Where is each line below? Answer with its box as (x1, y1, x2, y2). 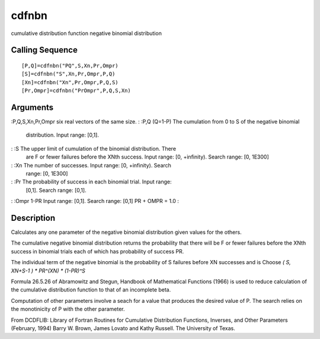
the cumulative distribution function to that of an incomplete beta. (11, 286, 171, 293)
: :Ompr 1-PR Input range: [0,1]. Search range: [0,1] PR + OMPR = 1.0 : (11, 198, 179, 205)
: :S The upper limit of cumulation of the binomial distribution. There (11, 145, 177, 152)
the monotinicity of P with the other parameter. (11, 306, 125, 313)
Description (11, 213, 56, 223)
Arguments (11, 102, 54, 112)
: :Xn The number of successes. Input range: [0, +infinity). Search (11, 161, 172, 169)
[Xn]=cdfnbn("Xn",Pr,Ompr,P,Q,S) (21, 79, 119, 85)
